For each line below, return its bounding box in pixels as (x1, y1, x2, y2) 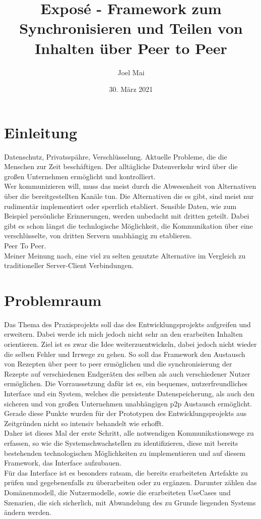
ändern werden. (4, 507, 51, 517)
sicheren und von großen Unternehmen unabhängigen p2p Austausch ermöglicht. (4, 398, 252, 408)
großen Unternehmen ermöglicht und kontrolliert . (4, 171, 156, 181)
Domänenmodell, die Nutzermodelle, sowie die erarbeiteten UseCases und (4, 487, 231, 497)
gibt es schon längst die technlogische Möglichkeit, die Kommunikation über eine (4, 220, 253, 231)
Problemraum (4, 289, 102, 310)
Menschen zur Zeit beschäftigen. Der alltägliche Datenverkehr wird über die (4, 161, 238, 172)
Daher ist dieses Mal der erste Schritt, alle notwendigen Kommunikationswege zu (4, 428, 254, 438)
